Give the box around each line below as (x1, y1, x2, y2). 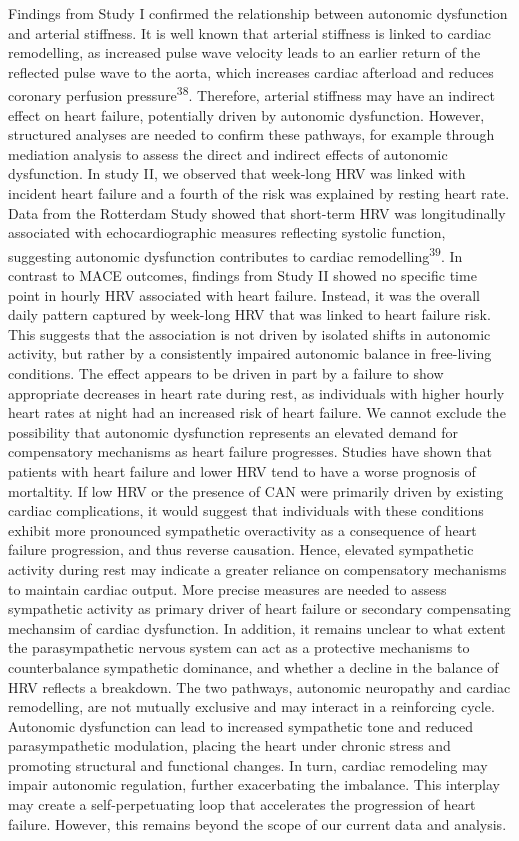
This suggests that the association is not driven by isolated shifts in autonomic (8, 323, 491, 344)
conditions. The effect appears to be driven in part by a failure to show (8, 363, 444, 383)
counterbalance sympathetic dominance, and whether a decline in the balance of (8, 656, 499, 677)
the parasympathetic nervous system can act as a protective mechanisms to (8, 637, 470, 658)
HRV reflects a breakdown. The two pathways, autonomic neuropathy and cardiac (8, 676, 511, 697)
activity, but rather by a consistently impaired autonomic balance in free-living (8, 343, 492, 364)
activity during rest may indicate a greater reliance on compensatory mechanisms (8, 558, 507, 579)
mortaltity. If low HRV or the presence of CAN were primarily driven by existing (8, 480, 504, 501)
